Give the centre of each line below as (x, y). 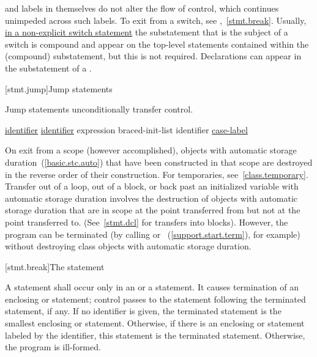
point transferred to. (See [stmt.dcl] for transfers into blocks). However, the (147, 222)
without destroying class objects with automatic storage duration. (128, 246)
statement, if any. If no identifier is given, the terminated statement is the (143, 311)
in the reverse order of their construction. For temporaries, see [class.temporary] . (157, 174)
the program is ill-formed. (53, 347)
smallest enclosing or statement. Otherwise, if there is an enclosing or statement (155, 323)
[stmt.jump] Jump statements (59, 88)
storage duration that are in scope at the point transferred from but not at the (153, 210)
